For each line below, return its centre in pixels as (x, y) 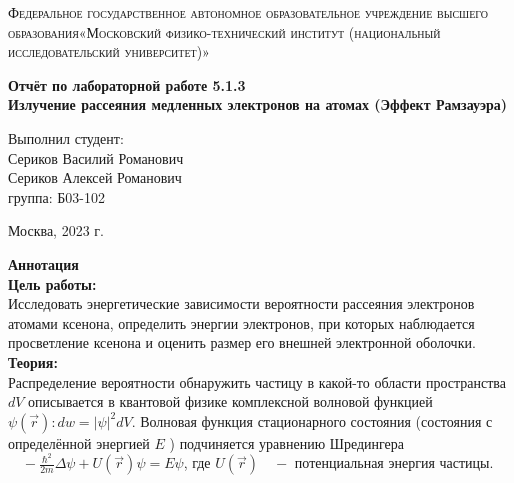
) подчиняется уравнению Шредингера (287, 442)
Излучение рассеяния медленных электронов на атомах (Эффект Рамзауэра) (258, 104)
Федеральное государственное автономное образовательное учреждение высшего (248, 12)
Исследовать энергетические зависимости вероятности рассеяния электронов (241, 303)
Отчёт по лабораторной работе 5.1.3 (127, 84)
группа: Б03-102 (57, 196)
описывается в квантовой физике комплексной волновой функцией (230, 401)
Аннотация (43, 263)
